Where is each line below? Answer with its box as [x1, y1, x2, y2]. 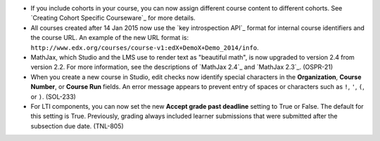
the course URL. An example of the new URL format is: [30, 34, 189, 42]
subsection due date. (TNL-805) [30, 121, 125, 130]
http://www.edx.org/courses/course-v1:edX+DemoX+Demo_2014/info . [30, 43, 260, 52]
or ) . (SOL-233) [30, 92, 77, 101]
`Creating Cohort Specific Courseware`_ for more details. [30, 14, 196, 22]
